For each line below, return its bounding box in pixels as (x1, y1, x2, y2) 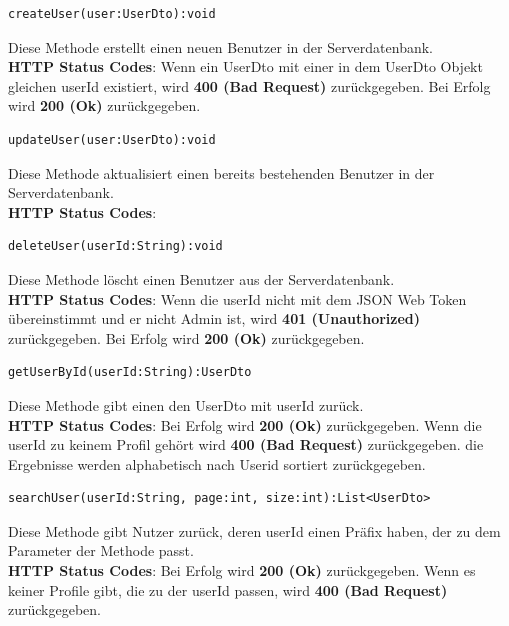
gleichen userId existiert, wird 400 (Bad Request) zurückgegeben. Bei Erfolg (8, 75, 491, 96)
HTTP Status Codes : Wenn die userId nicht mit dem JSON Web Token (8, 288, 467, 309)
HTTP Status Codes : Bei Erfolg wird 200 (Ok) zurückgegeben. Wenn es (8, 560, 476, 581)
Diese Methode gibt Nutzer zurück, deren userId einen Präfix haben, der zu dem (8, 520, 501, 541)
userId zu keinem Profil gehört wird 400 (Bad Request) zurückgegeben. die (8, 434, 484, 455)
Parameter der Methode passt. (8, 540, 194, 561)
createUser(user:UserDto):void (8, 7, 216, 21)
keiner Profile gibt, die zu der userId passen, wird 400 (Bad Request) (8, 579, 448, 600)
